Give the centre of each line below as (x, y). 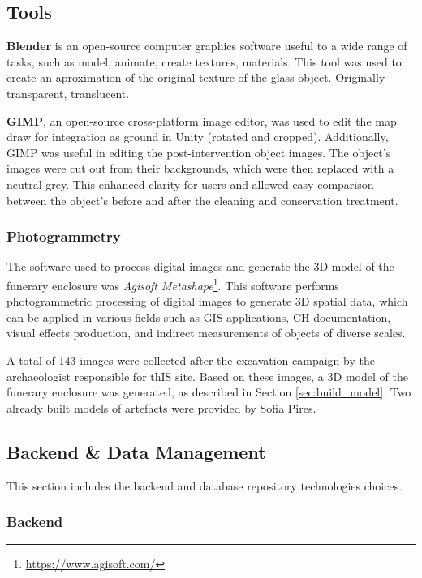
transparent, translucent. (68, 93)
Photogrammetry (64, 236)
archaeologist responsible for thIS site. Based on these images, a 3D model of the (207, 376)
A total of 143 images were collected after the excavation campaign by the (191, 360)
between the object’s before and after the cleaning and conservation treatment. (202, 200)
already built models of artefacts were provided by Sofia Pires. (161, 407)
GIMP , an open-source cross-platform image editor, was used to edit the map (202, 120)
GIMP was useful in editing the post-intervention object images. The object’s (199, 152)
